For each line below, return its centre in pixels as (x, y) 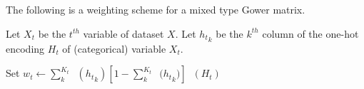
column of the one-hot (310, 33)
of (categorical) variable (114, 48)
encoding (25, 48)
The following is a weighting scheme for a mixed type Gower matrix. (156, 9)
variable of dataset (123, 33)
